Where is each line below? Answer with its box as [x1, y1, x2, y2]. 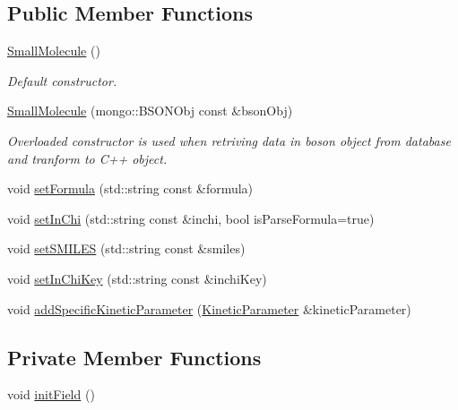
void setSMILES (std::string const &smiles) [7, 239, 246, 258]
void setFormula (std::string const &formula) [7, 179, 254, 198]
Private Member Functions [7, 343, 262, 371]
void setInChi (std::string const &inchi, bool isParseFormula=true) [7, 209, 375, 227]
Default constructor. [7, 71, 117, 90]
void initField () [7, 385, 95, 404]
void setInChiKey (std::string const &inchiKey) [7, 269, 267, 287]
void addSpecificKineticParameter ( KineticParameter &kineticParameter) [7, 299, 411, 318]
